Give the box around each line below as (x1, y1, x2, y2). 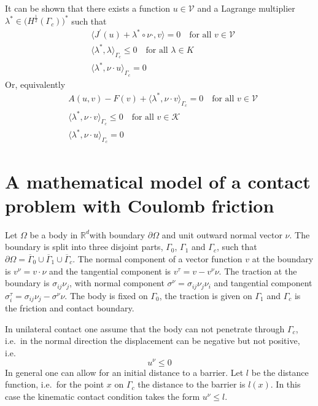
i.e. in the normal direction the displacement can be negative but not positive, (5, 334, 300, 347)
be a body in (29, 228, 78, 241)
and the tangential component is (49, 264, 171, 277)
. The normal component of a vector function (72, 252, 242, 265)
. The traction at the (219, 264, 297, 277)
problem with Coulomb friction (5, 192, 274, 217)
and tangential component (214, 276, 312, 289)
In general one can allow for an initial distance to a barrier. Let (5, 365, 244, 378)
